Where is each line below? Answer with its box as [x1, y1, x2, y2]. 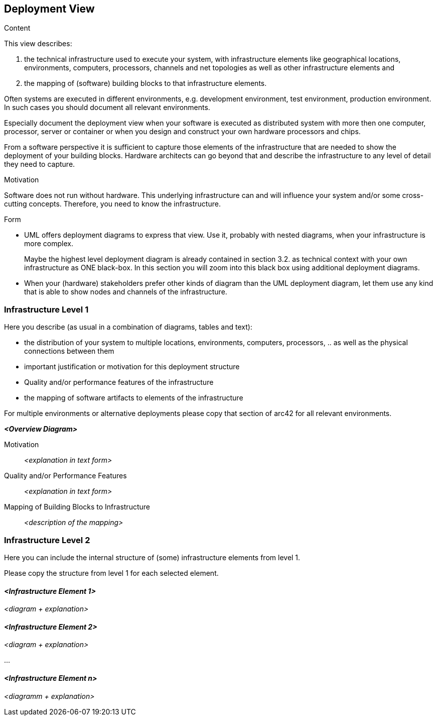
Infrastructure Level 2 [4, 535, 90, 545]
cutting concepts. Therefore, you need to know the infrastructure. [4, 199, 221, 209]
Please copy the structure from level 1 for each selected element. [4, 568, 219, 577]
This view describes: [4, 39, 72, 48]
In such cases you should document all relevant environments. [4, 103, 210, 112]
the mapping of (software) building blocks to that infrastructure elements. [24, 79, 267, 88]
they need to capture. [4, 160, 75, 169]
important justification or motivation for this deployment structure [24, 362, 240, 371]
